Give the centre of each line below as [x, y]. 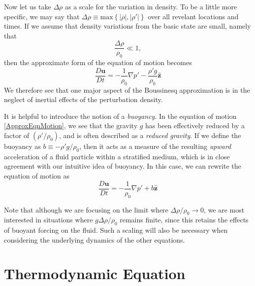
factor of [17, 135]
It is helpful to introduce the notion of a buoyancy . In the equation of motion [120, 116]
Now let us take [28, 6]
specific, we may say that [42, 16]
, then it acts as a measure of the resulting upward [155, 146]
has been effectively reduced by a [195, 125]
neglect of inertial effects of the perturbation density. [83, 99]
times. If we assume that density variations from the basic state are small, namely [127, 26]
